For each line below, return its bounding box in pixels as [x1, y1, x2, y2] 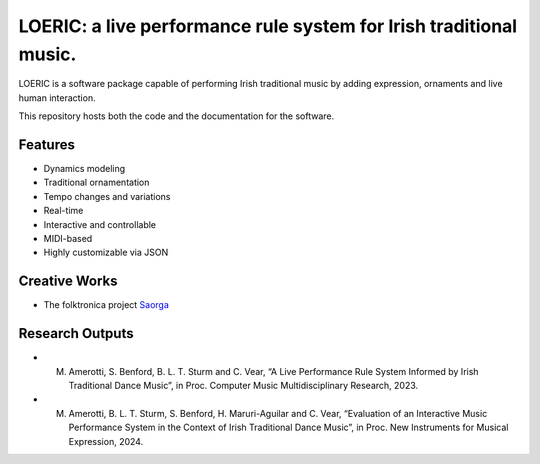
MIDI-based [43, 232, 93, 244]
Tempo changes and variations [43, 190, 171, 202]
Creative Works [18, 273, 119, 290]
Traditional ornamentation [43, 176, 150, 189]
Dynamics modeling [43, 163, 126, 175]
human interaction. [18, 91, 96, 104]
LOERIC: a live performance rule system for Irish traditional [18, 15, 518, 37]
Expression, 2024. [68, 435, 144, 447]
